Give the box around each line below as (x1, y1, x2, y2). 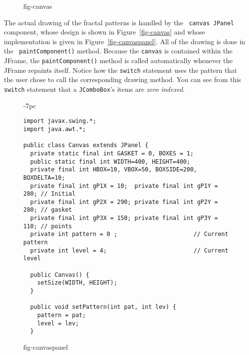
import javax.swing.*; (23, 118, 97, 125)
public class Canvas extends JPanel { (23, 142, 149, 149)
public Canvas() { (30, 271, 90, 278)
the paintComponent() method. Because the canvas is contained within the (4, 46, 233, 56)
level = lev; (37, 320, 79, 327)
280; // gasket (23, 206, 72, 214)
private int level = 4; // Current (30, 247, 229, 254)
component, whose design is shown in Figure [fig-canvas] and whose (4, 27, 205, 37)
